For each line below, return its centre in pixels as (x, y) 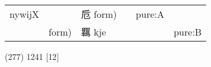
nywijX (24, 14)
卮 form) (99, 14)
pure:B (188, 31)
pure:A (150, 14)
